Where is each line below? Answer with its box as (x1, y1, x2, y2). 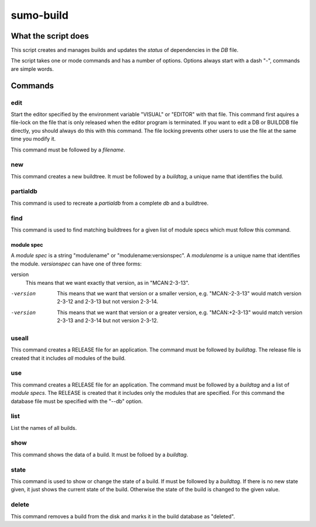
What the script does (11, 31, 89, 41)
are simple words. (11, 65, 54, 73)
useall (11, 334, 29, 342)
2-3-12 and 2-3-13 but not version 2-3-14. (57, 298, 159, 305)
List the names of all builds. (11, 424, 77, 431)
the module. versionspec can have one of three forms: (11, 260, 142, 267)
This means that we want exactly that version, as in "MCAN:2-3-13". (25, 279, 190, 286)
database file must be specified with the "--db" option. (11, 398, 143, 405)
